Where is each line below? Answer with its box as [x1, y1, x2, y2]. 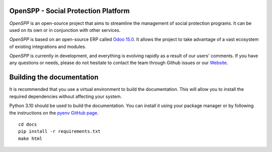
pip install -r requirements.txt [18, 129, 101, 134]
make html [18, 135, 42, 141]
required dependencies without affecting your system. [9, 93, 122, 99]
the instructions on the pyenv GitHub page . [9, 110, 99, 116]
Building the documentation [9, 73, 99, 82]
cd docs [18, 121, 37, 127]
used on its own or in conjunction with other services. [9, 27, 121, 33]
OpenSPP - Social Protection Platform [9, 7, 130, 15]
